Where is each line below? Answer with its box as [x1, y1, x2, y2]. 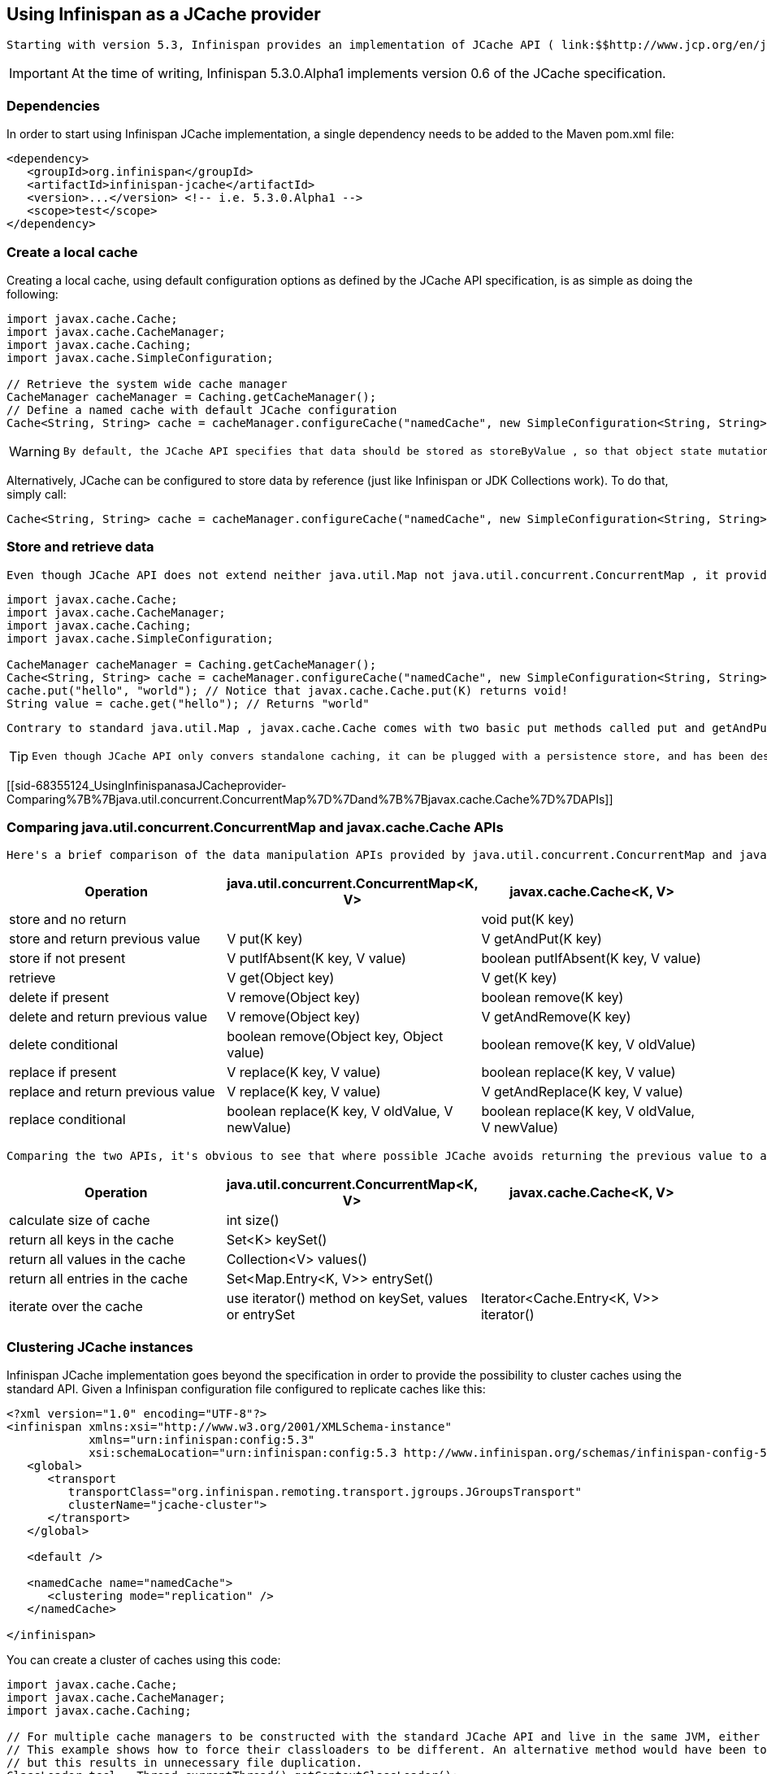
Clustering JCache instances [6, 1338, 193, 1355]
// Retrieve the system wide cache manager [6, 377, 288, 390]
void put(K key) [481, 911, 574, 928]
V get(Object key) [227, 970, 335, 987]
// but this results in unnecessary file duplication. [6, 1756, 363, 1770]
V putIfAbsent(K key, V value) [227, 950, 406, 967]
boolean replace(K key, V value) [481, 1064, 676, 1081]
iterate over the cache [9, 1298, 143, 1315]
